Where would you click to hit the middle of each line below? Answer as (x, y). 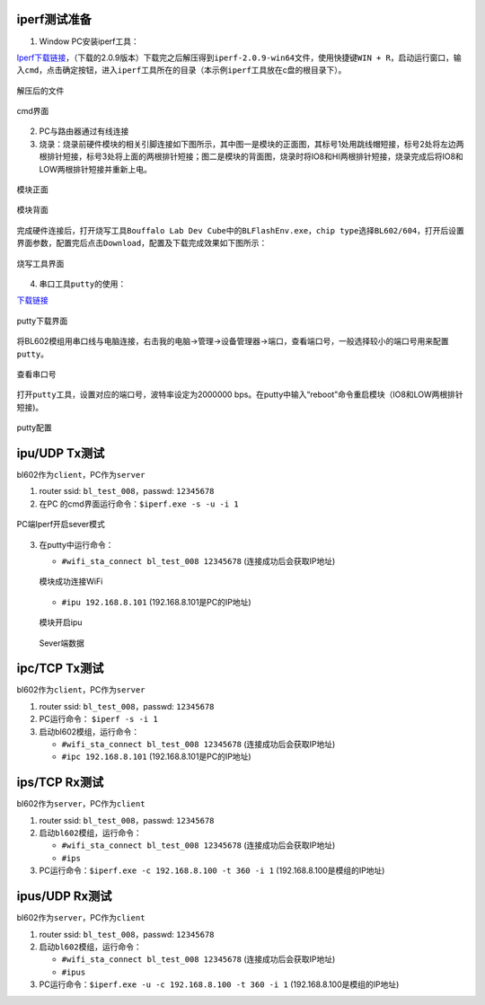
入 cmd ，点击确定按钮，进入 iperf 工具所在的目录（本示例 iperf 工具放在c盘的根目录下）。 (181, 70)
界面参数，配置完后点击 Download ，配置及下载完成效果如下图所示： (142, 243)
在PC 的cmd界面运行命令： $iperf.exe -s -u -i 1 (139, 504)
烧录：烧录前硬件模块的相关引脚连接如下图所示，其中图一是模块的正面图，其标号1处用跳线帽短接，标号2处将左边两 (251, 144)
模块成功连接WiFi (71, 582)
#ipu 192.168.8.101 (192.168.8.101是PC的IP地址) (156, 602)
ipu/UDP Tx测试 (61, 453)
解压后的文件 (40, 91)
